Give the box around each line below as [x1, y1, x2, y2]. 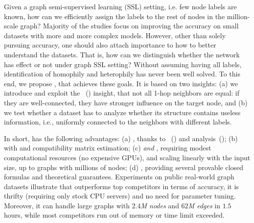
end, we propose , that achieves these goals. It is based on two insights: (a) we [4, 78, 238, 88]
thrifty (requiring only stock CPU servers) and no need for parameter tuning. [4, 191, 236, 201]
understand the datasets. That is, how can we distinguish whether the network [4, 49, 240, 59]
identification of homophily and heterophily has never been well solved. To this [4, 69, 240, 79]
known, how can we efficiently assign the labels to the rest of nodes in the [4, 11, 225, 21]
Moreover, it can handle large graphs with [4, 200, 130, 210]
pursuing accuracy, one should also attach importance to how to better [4, 40, 216, 50]
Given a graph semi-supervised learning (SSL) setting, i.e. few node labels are [4, 1, 237, 11]
